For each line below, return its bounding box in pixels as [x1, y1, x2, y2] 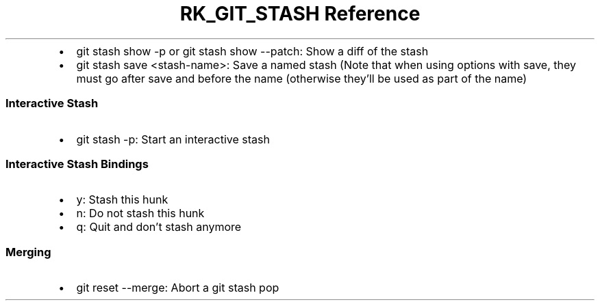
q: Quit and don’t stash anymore [76, 220, 242, 234]
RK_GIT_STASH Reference [179, 2, 421, 25]
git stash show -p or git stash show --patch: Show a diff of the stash [76, 44, 429, 58]
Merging [5, 245, 51, 259]
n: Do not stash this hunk [76, 206, 205, 221]
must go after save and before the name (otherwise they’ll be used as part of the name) [76, 71, 527, 85]
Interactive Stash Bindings [5, 156, 149, 171]
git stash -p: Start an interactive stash [76, 132, 271, 146]
